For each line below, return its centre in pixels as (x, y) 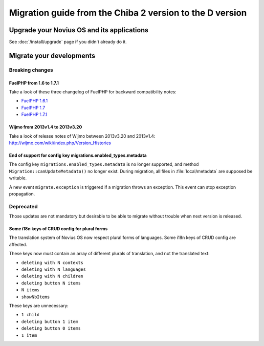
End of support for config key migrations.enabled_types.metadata (78, 155)
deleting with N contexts (52, 262)
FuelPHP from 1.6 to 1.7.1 (34, 83)
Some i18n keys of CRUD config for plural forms (58, 229)
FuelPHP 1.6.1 (34, 101)
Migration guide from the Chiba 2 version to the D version (128, 13)
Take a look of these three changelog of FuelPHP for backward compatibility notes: (93, 92)
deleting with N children (52, 276)
